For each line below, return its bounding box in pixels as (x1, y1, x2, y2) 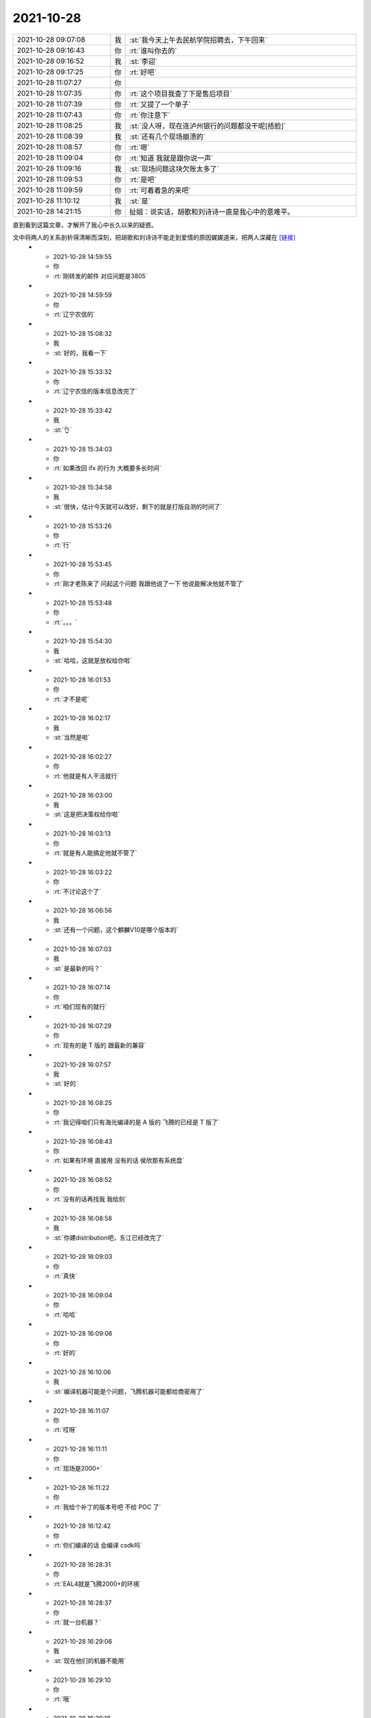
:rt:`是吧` (129, 175, 157, 184)
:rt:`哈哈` (53, 1310, 78, 1319)
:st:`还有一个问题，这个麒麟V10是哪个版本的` (53, 926, 179, 934)
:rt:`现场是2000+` (53, 1464, 102, 1472)
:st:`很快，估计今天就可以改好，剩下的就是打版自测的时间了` (53, 502, 223, 511)
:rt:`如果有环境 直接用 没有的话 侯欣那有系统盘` (53, 1157, 185, 1165)
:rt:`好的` (53, 1349, 78, 1357)
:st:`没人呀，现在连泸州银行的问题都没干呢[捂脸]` (129, 121, 286, 131)
